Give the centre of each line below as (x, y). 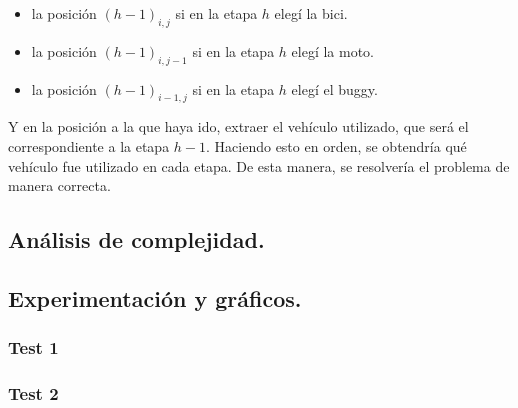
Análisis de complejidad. (136, 239)
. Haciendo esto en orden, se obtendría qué (336, 145)
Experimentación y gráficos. (155, 297)
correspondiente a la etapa (89, 145)
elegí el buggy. (334, 88)
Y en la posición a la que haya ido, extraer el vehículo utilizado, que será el (238, 126)
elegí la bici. (311, 13)
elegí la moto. (332, 50)
